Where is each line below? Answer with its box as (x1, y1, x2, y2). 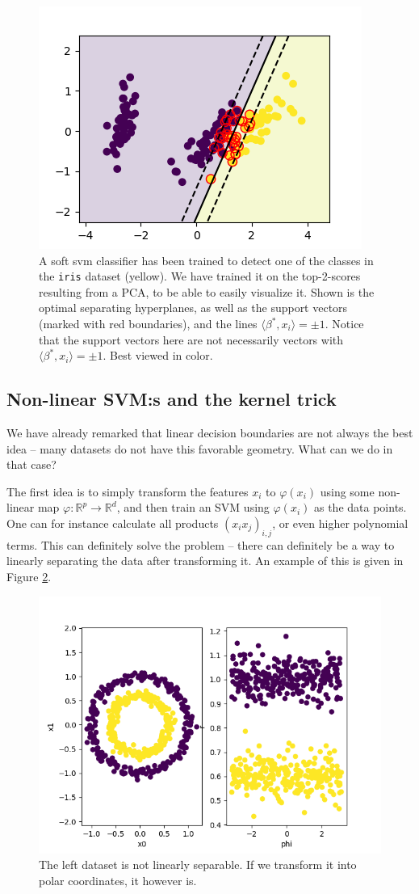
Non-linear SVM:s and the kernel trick (6, 386, 337, 411)
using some (320, 483, 375, 500)
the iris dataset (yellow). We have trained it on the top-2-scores (39, 268, 361, 285)
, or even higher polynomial (272, 514, 409, 531)
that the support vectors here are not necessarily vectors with (39, 331, 344, 348)
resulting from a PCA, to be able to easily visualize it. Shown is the (39, 283, 375, 300)
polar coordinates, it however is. (39, 871, 197, 888)
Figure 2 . (6, 567, 52, 584)
